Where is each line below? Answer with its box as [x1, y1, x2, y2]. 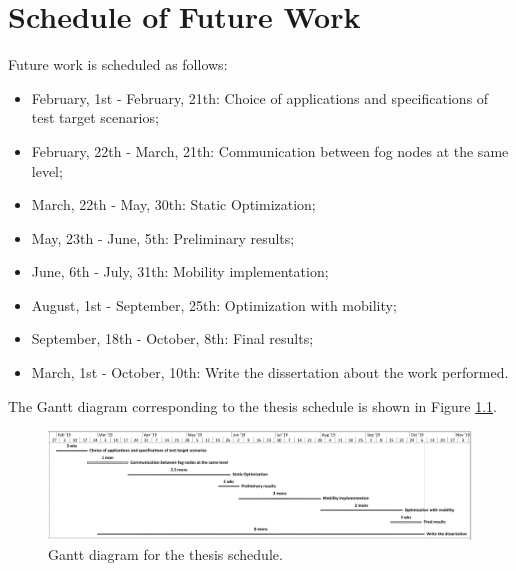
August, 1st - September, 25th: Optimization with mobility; [31, 294, 397, 315]
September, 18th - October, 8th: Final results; [31, 328, 314, 349]
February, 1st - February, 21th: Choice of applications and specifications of [31, 87, 489, 108]
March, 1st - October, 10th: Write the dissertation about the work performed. [31, 362, 509, 383]
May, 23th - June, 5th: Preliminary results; [31, 227, 295, 248]
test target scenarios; [31, 107, 159, 128]
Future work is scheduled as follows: [8, 54, 228, 75]
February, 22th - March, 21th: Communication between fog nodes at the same [31, 140, 509, 161]
